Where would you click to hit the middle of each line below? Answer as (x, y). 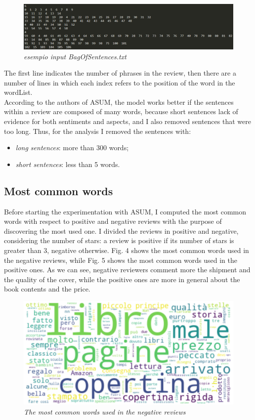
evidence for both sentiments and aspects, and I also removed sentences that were (127, 121)
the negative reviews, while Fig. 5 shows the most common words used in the (121, 260)
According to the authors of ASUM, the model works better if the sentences (119, 102)
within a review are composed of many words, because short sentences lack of (121, 111)
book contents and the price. (47, 289)
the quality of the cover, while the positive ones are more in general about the (122, 279)
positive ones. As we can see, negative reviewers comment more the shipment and (127, 270)
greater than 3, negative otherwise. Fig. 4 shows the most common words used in (127, 250)
